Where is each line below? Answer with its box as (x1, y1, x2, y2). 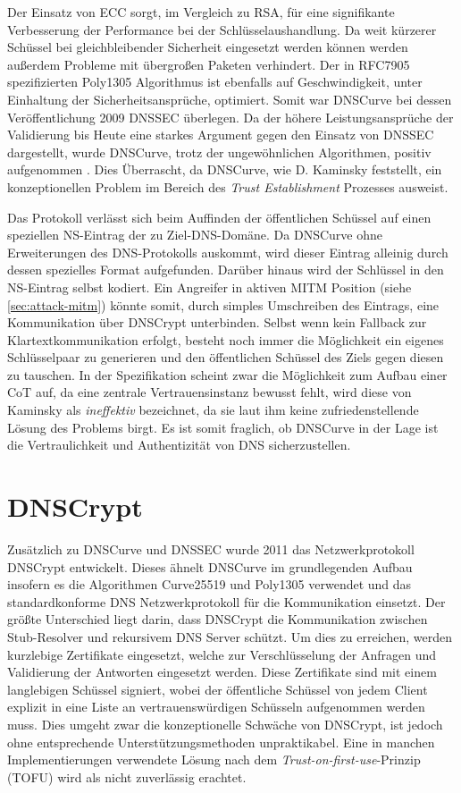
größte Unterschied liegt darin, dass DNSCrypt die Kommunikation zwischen (7, 610, 428, 628)
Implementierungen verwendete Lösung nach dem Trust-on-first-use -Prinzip (7, 750, 421, 769)
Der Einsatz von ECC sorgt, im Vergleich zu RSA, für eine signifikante (7, 3, 395, 21)
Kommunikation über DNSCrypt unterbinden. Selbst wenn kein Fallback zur (7, 313, 427, 332)
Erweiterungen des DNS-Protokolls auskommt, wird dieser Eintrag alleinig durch (7, 242, 448, 261)
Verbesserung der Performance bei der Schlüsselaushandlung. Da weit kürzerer (7, 20, 437, 38)
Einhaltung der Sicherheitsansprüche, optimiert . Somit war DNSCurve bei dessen (7, 89, 452, 108)
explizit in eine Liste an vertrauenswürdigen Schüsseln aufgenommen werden (7, 697, 425, 716)
